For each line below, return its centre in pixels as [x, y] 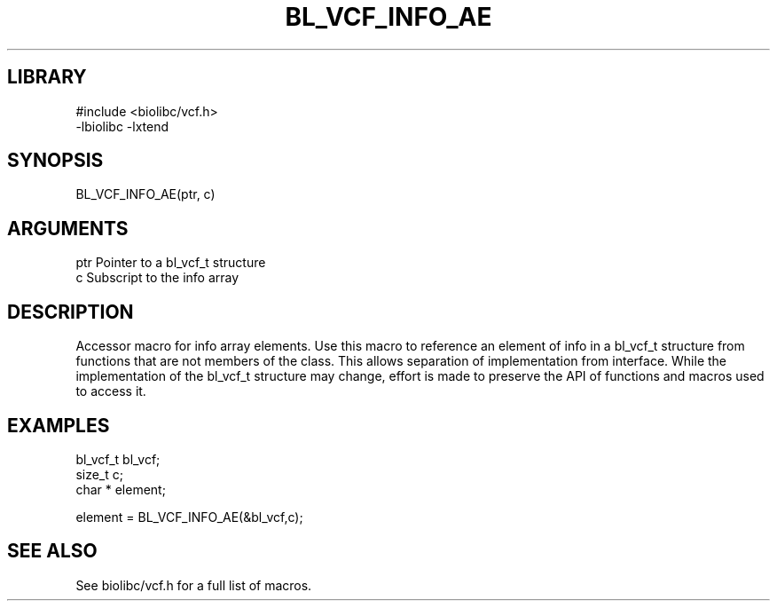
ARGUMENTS [68, 228]
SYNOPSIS [55, 161]
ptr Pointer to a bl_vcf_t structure [171, 263]
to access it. [111, 391]
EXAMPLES [59, 425]
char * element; [121, 489]
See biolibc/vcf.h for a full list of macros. [194, 585]
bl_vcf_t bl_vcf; [118, 459]
